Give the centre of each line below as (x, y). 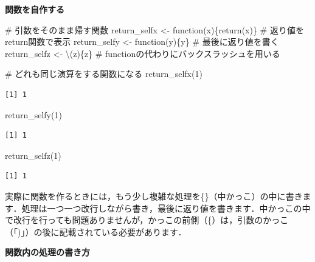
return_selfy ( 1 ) (33, 114)
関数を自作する (35, 9)
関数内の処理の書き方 (47, 252)
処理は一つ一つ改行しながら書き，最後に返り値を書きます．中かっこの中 (166, 208)
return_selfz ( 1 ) (33, 155)
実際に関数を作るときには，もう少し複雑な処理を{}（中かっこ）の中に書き (154, 196)
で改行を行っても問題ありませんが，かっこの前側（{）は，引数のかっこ (147, 220)
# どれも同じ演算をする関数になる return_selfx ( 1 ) (104, 74)
